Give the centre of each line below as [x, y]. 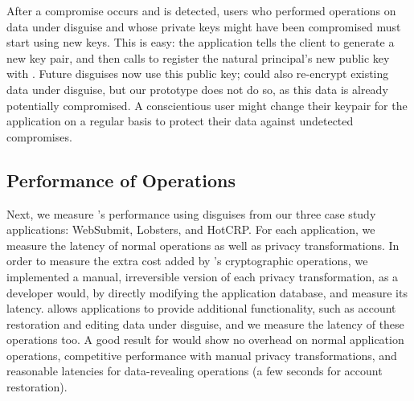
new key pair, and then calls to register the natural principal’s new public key [198, 57]
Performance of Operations [121, 180]
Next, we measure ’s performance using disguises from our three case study [191, 213]
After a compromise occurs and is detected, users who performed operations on [201, 10]
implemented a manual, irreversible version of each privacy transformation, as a [203, 276]
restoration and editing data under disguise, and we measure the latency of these [205, 323]
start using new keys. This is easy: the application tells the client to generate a [201, 42]
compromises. [39, 136]
